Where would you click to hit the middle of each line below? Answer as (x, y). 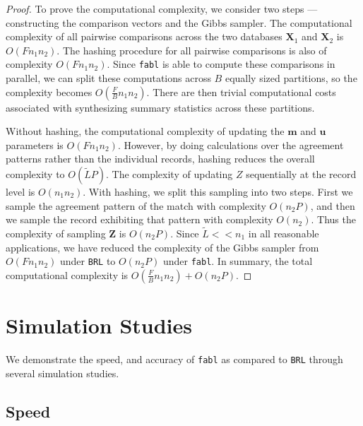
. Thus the (333, 219)
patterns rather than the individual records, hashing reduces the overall (160, 159)
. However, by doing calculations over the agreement (231, 144)
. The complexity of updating (169, 174)
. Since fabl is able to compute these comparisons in (221, 64)
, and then (333, 205)
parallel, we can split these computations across (108, 78)
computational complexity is (67, 274)
